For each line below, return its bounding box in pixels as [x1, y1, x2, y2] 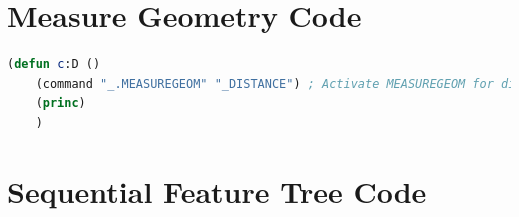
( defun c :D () [7, 57, 101, 72]
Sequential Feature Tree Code [7, 170, 427, 211]
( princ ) [35, 96, 86, 111]
